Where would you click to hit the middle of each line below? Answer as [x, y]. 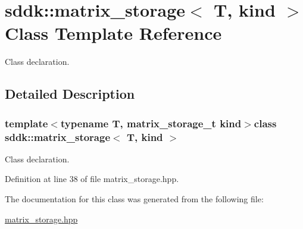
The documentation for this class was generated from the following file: [134, 199]
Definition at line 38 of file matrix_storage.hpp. [92, 179]
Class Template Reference [113, 33]
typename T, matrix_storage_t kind [151, 123]
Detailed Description [70, 94]
